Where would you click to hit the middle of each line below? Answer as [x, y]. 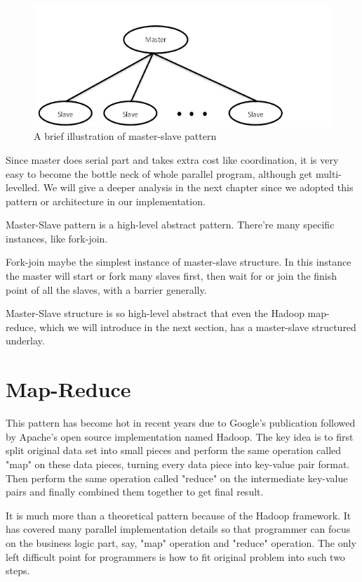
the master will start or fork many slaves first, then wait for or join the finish [172, 276]
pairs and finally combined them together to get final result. [135, 492]
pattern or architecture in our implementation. [106, 201]
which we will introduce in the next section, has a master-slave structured [198, 326]
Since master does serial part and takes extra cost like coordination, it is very [172, 159]
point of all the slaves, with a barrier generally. [106, 289]
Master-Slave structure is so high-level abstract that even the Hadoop [155, 313]
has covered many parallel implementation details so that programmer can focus [178, 529]
